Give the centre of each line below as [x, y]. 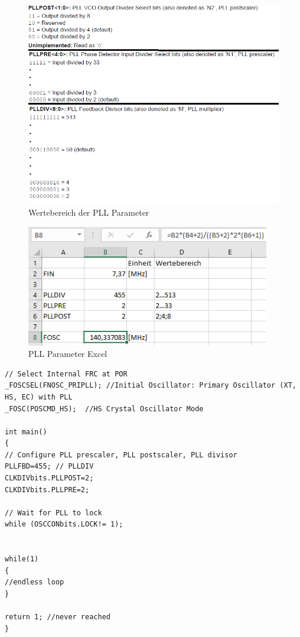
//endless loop [35, 582]
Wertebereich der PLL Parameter [89, 212]
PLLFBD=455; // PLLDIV [49, 467]
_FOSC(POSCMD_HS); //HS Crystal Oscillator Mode [104, 409]
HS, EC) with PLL [39, 397]
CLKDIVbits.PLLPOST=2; [49, 478]
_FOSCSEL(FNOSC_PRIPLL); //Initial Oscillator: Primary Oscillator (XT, [151, 386]
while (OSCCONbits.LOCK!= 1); [64, 524]
